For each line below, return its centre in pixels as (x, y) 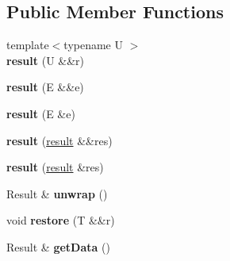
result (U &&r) (46, 60)
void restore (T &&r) (61, 220)
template (28, 45)
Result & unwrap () (57, 193)
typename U (93, 45)
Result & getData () (58, 246)
